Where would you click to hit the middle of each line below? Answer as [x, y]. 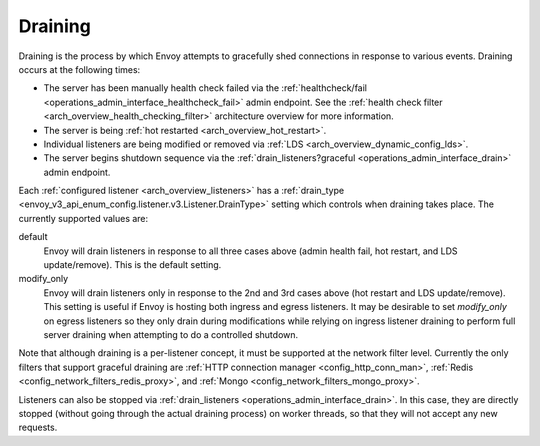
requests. [38, 427]
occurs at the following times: [79, 69]
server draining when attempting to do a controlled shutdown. [171, 334]
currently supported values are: [83, 218]
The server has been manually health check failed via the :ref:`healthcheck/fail [205, 88]
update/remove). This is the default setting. [132, 265]
